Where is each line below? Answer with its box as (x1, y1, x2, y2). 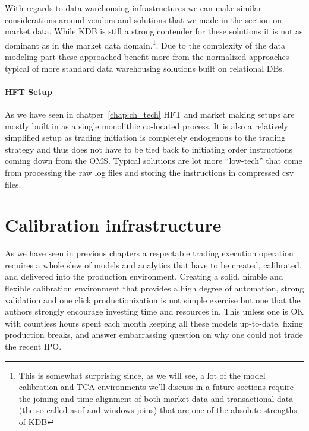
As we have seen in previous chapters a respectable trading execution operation (5, 247, 294, 259)
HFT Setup (5, 85, 52, 97)
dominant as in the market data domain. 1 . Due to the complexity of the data (5, 37, 286, 51)
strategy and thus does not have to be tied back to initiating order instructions (5, 142, 292, 155)
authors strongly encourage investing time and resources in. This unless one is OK (5, 305, 304, 318)
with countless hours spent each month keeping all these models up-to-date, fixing (5, 316, 303, 329)
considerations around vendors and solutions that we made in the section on (5, 13, 282, 26)
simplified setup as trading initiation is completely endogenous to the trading (5, 131, 286, 144)
